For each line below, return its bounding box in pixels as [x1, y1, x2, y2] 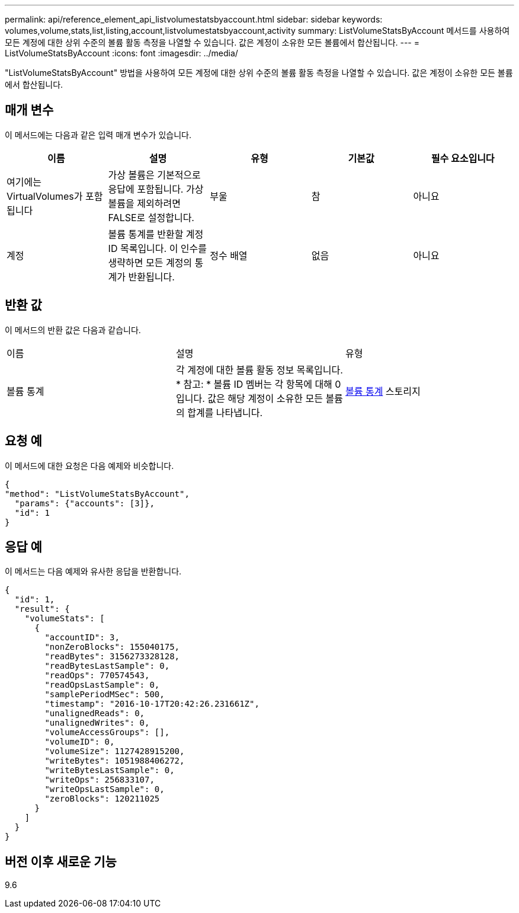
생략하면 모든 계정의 [108, 256, 193, 269]
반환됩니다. [128, 270, 175, 283]
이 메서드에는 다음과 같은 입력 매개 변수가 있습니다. [5, 129, 191, 140]
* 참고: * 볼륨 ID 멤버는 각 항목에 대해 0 [175, 378, 341, 390]
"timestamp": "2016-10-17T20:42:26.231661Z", [44, 699, 259, 709]
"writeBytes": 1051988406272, [44, 756, 185, 766]
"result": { [14, 604, 70, 614]
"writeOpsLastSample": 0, [44, 784, 165, 794]
